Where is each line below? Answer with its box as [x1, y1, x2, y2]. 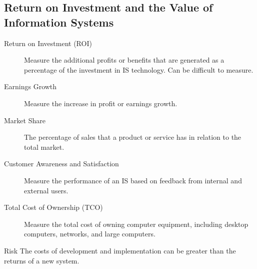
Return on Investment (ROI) [4, 38, 92, 48]
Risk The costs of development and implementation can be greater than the [4, 245, 236, 255]
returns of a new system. [4, 255, 79, 265]
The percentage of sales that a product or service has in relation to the [24, 132, 241, 142]
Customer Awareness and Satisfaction [4, 158, 119, 169]
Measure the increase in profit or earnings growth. [24, 98, 177, 108]
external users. [24, 185, 68, 195]
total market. [24, 141, 64, 152]
